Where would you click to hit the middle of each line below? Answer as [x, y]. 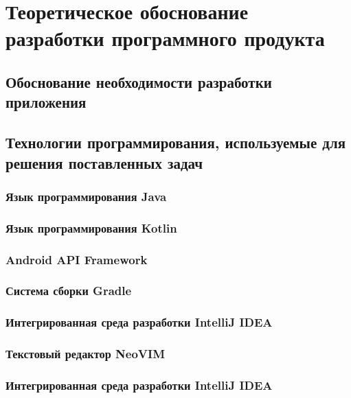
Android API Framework [77, 259]
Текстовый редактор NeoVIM [86, 354]
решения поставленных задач [104, 162]
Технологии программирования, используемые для [176, 142]
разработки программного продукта [165, 38]
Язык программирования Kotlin [91, 227]
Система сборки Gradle [69, 291]
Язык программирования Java [86, 196]
